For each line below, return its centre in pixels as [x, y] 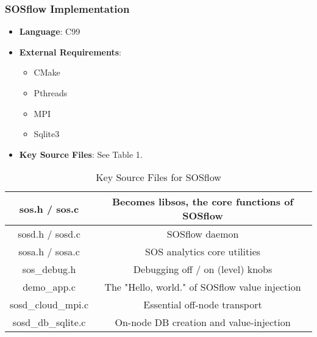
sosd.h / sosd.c [49, 234]
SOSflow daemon [203, 234]
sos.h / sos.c [49, 208]
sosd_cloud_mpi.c [49, 305]
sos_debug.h [49, 269]
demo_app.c [49, 287]
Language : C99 [50, 31]
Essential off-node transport [203, 305]
